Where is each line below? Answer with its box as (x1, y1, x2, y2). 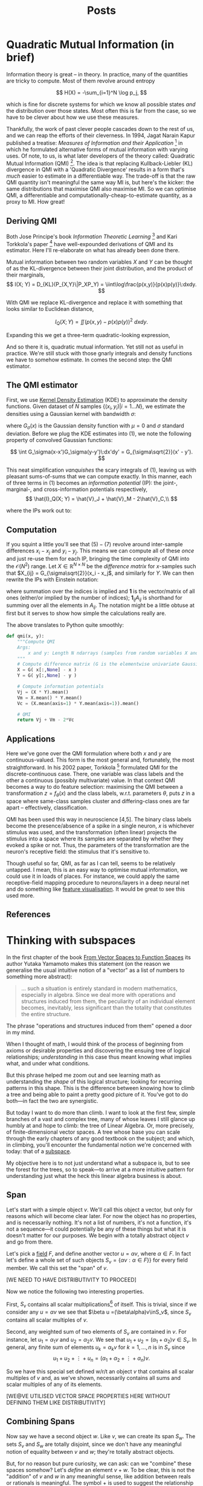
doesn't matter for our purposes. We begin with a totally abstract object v (6, 1231, 189, 1239)
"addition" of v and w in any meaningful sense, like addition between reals (6, 1473, 192, 1480)
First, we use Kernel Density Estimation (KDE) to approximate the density (6, 396, 187, 403)
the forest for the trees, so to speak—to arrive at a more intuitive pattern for (6, 1165, 195, 1173)
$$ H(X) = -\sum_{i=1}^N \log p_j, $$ (56, 89, 147, 96)
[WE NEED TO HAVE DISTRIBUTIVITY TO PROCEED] (6, 1276, 137, 1283)
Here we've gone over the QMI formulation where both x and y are (6, 750, 172, 757)
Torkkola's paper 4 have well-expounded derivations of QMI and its (6, 239, 174, 247)
